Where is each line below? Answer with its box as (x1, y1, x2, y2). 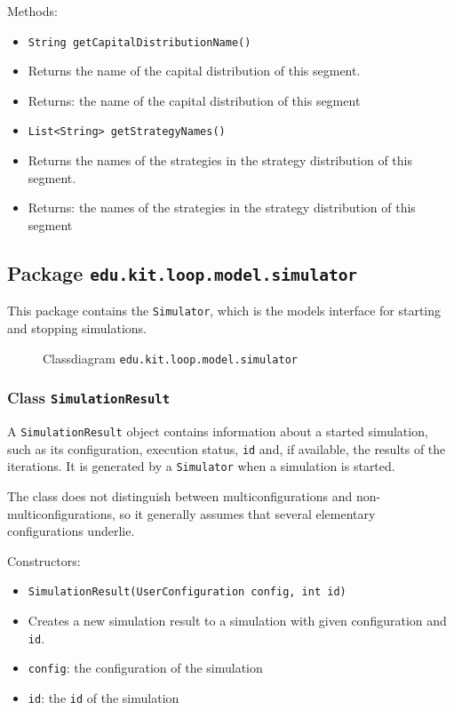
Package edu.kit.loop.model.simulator (7, 259, 358, 286)
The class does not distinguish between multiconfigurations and (7, 486, 353, 505)
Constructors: (7, 551, 81, 570)
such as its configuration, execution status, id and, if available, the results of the (7, 439, 446, 458)
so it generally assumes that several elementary (119, 504, 376, 523)
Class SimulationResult (7, 387, 171, 409)
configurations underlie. (7, 522, 135, 540)
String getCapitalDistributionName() (28, 36, 251, 49)
